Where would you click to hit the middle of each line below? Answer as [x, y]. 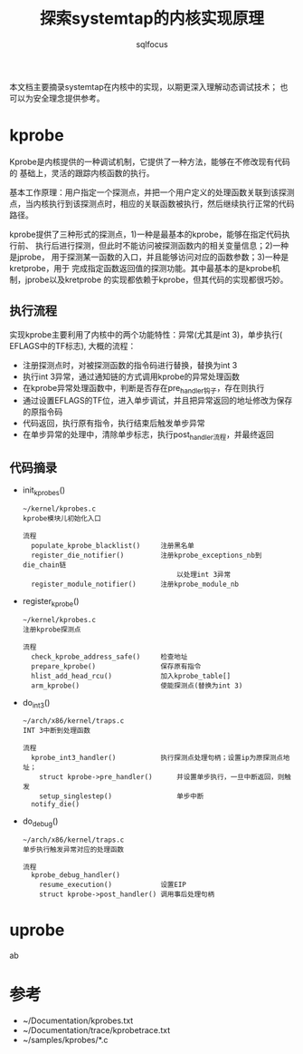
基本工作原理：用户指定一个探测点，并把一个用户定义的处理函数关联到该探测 [152, 192]
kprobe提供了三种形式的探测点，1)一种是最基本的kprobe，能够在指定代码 [146, 234]
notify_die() [56, 805]
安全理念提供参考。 [69, 98]
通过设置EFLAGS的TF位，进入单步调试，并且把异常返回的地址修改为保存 [157, 401]
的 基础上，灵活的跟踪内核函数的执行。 [82, 172]
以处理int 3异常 [204, 574]
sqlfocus [152, 44]
